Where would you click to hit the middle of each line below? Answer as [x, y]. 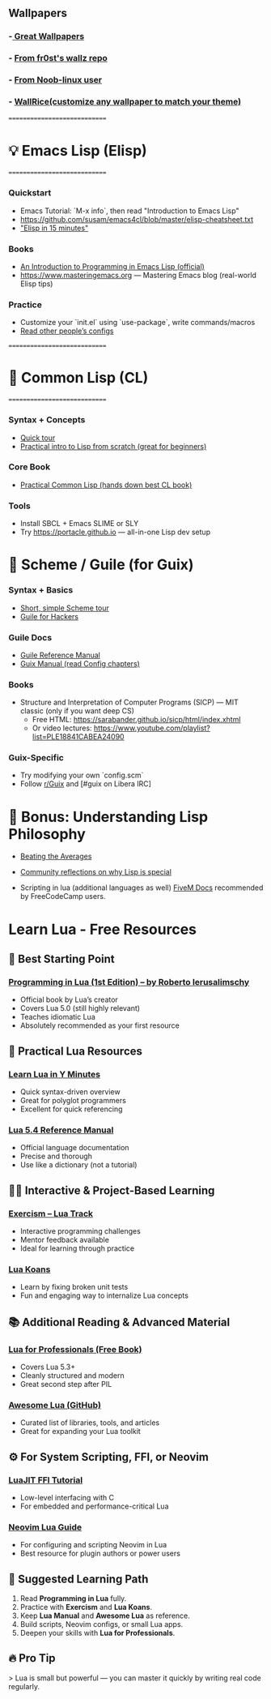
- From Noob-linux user [55, 80]
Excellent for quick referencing [71, 1109]
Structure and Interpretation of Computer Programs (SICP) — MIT [129, 702]
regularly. [24, 1686]
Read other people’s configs [67, 331]
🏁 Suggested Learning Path [78, 1579]
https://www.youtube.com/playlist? [152, 728]
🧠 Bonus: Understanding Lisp [108, 817]
